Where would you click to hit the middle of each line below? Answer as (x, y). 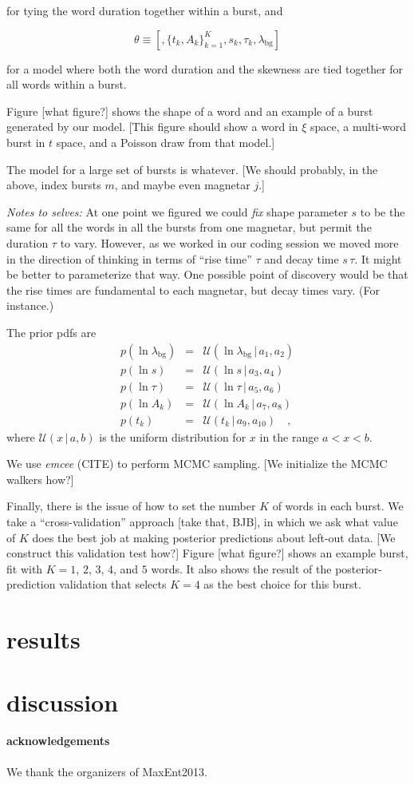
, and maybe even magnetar (182, 185)
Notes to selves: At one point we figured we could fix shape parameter (177, 211)
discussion (63, 702)
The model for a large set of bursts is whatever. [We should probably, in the (192, 169)
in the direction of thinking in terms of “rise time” (129, 258)
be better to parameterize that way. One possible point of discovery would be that (207, 274)
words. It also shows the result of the (241, 568)
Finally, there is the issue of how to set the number (131, 506)
